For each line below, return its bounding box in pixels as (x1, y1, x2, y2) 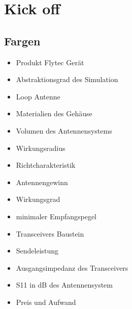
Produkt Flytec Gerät (16, 57, 84, 67)
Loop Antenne (16, 91, 60, 101)
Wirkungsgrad (16, 194, 60, 204)
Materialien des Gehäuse (16, 108, 92, 119)
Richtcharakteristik (16, 160, 76, 170)
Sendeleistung (16, 245, 59, 256)
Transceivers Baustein (16, 228, 84, 239)
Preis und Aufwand (16, 296, 76, 307)
